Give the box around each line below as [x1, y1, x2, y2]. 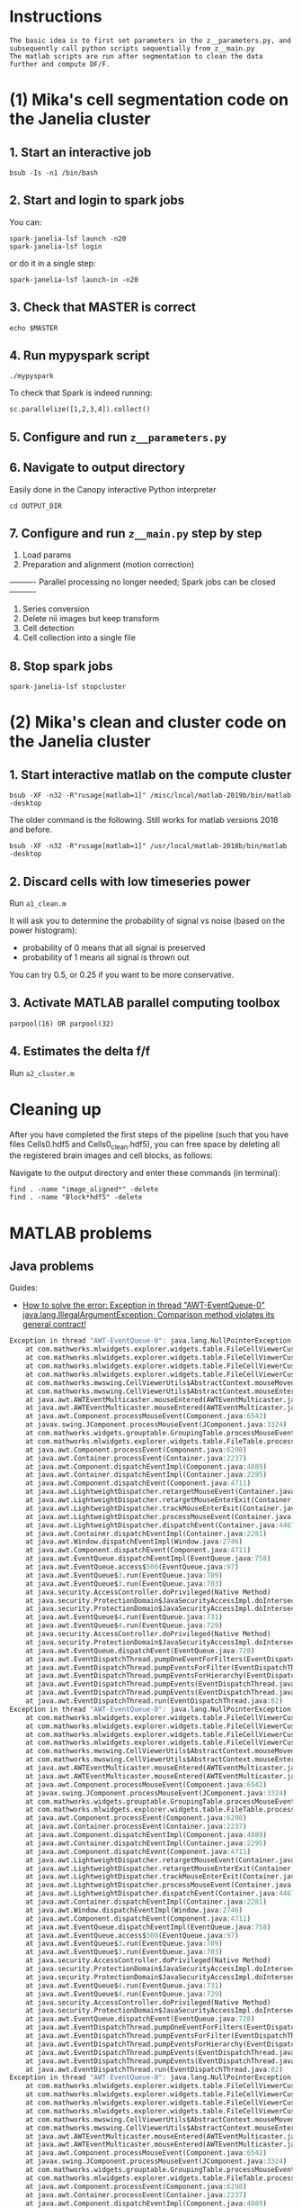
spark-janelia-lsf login [9, 241, 102, 251]
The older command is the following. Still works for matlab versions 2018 [9, 815, 279, 826]
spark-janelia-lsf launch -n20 [9, 234, 127, 243]
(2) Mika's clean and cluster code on [9, 712, 287, 733]
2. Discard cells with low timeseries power [9, 873, 251, 889]
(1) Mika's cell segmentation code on [9, 90, 289, 110]
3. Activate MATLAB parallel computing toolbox [9, 995, 280, 1010]
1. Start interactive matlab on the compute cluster [9, 767, 292, 783]
